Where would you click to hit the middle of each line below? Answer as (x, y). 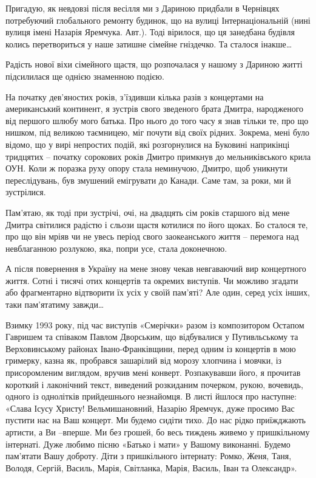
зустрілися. (26, 192)
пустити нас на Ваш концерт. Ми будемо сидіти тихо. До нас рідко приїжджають (156, 420)
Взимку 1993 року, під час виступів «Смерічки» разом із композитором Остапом (155, 324)
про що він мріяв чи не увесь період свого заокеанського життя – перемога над (152, 236)
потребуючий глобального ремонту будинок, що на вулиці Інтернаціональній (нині (158, 20)
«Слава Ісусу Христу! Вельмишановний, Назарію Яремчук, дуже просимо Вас (150, 408)
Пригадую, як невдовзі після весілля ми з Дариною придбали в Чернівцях (143, 8)
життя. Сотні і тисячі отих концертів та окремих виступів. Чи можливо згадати (152, 280)
